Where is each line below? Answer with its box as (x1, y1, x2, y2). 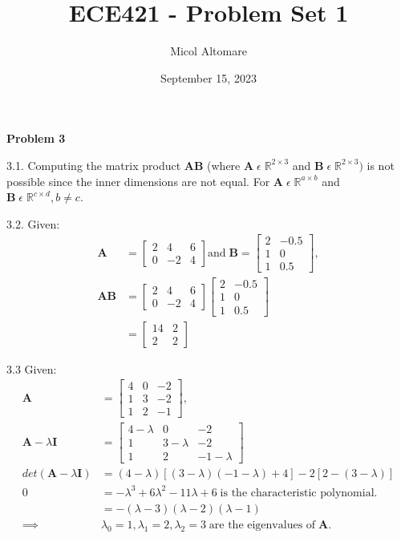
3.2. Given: (6, 215, 60, 232)
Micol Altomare (170, 42, 247, 59)
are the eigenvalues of (209, 520, 316, 532)
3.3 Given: (6, 360, 57, 377)
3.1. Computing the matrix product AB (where (6, 156, 241, 173)
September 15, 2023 (160, 69, 257, 86)
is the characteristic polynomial (220, 487, 375, 499)
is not (367, 156, 395, 173)
